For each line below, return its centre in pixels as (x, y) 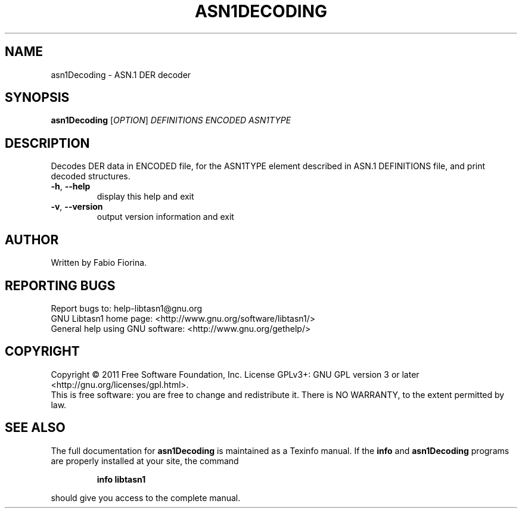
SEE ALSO (35, 428)
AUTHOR (32, 240)
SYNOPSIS (37, 98)
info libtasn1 (121, 479)
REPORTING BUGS (60, 285)
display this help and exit (145, 197)
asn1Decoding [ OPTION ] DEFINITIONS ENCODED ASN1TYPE (171, 120)
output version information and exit (165, 217)
